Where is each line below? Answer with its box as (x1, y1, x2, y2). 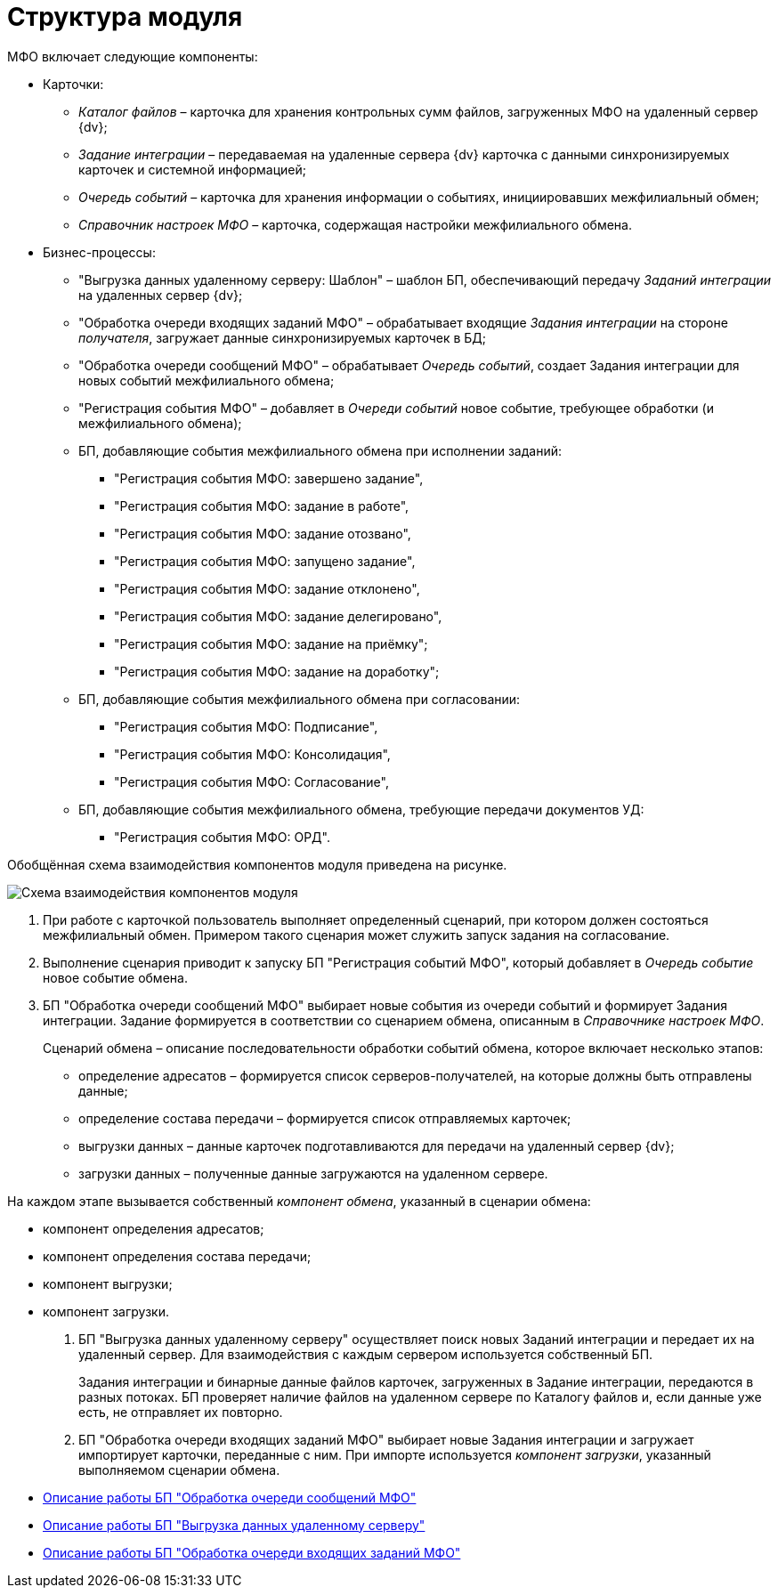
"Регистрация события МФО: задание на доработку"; (114, 663, 440, 679)
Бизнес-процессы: (43, 244, 156, 260)
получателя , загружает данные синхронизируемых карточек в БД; (78, 329, 487, 345)
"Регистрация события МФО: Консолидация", (114, 746, 391, 762)
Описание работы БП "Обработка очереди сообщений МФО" (43, 1489, 417, 1505)
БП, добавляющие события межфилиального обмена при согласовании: (78, 691, 521, 707)
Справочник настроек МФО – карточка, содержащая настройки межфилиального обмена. (78, 216, 632, 232)
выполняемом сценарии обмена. (78, 1461, 280, 1478)
